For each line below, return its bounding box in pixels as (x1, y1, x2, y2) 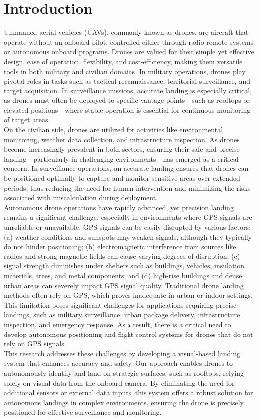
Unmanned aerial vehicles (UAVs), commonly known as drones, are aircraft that (4, 27, 249, 37)
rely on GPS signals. (4, 338, 66, 349)
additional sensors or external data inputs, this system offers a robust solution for (4, 387, 253, 398)
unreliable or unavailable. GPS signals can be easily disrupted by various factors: (4, 222, 251, 232)
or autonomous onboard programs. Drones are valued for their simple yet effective (4, 46, 254, 57)
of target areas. (4, 114, 50, 125)
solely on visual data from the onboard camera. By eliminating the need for (4, 377, 235, 388)
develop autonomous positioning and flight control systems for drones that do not (4, 329, 253, 339)
